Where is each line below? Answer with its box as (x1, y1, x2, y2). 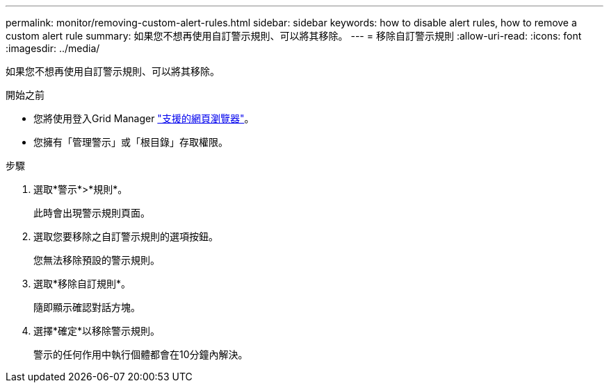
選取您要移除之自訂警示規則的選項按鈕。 (33, 230, 218, 242)
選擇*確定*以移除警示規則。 (33, 325, 161, 337)
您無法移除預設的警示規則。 (33, 254, 160, 266)
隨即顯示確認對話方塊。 (33, 301, 140, 313)
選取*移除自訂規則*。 (33, 278, 131, 289)
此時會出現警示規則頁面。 (33, 207, 150, 219)
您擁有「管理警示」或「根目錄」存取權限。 (33, 136, 228, 148)
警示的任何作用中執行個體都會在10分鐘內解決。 (33, 348, 248, 360)
